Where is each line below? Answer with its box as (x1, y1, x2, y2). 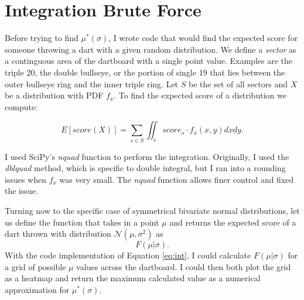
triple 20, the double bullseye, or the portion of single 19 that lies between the (5, 66, 285, 78)
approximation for (5, 283, 70, 295)
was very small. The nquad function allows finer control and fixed (59, 173, 294, 185)
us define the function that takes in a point (5, 216, 159, 228)
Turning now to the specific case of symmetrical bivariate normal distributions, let (5, 204, 300, 216)
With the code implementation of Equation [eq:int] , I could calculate (5, 249, 251, 261)
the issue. (5, 185, 38, 197)
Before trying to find (5, 32, 78, 44)
